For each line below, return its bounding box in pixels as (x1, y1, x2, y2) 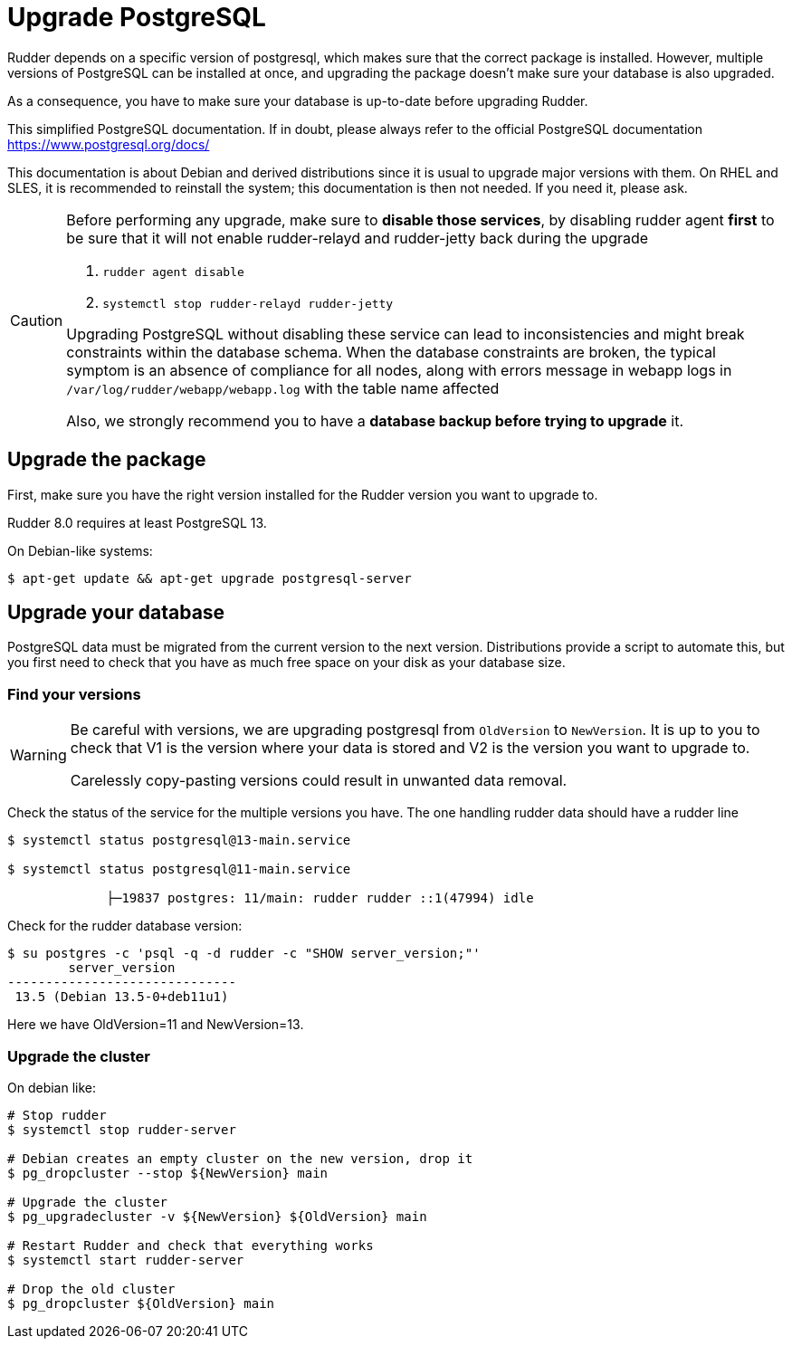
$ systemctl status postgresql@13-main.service (7, 833, 351, 848)
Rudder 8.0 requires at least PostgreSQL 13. (7, 514, 267, 530)
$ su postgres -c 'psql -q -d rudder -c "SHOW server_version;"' (7, 946, 481, 961)
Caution (10, 310, 63, 329)
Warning (10, 746, 67, 765)
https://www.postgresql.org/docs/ (7, 136, 210, 152)
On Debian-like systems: (7, 542, 153, 558)
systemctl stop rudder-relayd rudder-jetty (102, 296, 394, 310)
